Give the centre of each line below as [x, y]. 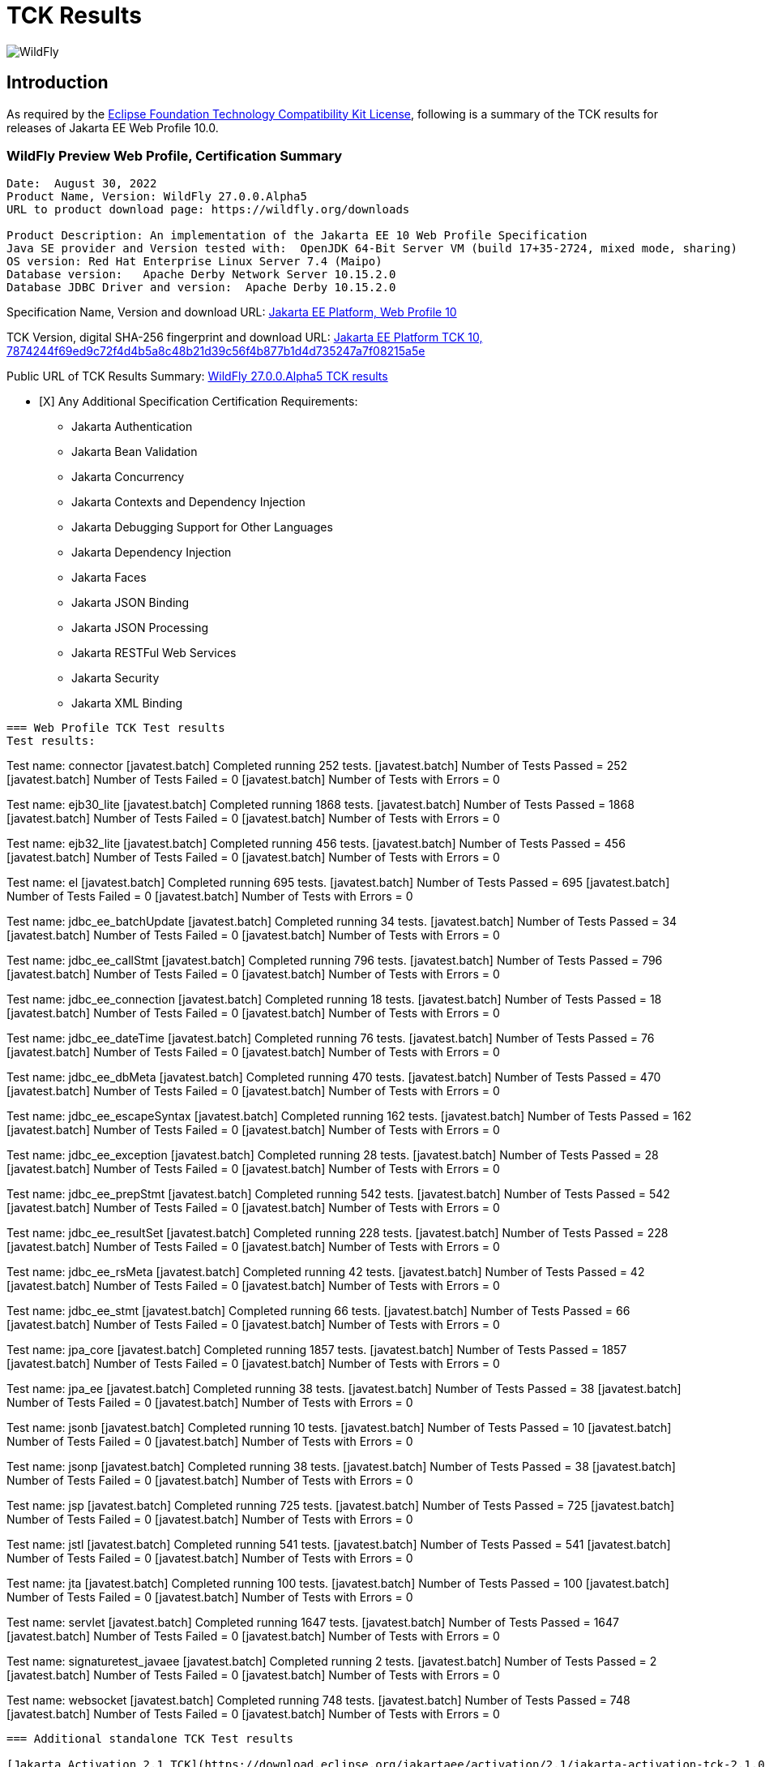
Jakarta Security [115, 678]
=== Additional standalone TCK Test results [150, 1739]
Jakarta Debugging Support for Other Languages [202, 527]
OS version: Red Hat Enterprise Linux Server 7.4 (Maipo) [194, 262]
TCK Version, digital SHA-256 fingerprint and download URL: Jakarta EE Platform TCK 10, [245, 337]
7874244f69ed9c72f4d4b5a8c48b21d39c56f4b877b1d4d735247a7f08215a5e [216, 351]
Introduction [58, 83]
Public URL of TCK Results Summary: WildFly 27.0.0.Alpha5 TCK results [197, 376]
